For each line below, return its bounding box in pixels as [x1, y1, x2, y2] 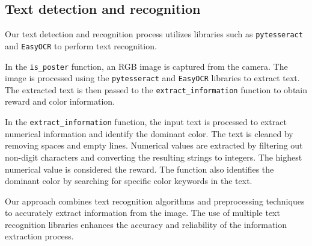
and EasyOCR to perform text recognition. [5, 39, 157, 52]
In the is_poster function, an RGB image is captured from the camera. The [5, 60, 288, 72]
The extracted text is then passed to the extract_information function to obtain [5, 83, 308, 96]
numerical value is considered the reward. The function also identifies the [5, 162, 274, 175]
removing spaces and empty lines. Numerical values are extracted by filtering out [5, 139, 303, 152]
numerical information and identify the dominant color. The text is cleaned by [5, 127, 293, 140]
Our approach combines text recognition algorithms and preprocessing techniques [5, 194, 305, 207]
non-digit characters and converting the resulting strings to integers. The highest [5, 150, 302, 163]
